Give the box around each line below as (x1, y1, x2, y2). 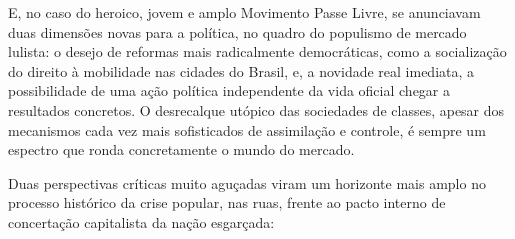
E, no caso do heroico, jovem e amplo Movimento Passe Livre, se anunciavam (8, 2, 481, 22)
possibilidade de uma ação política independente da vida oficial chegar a (8, 80, 450, 101)
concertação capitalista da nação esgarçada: (8, 211, 275, 232)
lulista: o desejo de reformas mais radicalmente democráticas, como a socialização (8, 41, 507, 62)
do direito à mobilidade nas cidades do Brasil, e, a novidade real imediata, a (8, 60, 475, 81)
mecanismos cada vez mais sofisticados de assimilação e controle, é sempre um (8, 119, 486, 140)
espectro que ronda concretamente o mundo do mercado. (8, 139, 355, 160)
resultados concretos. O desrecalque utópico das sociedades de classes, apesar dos (8, 99, 505, 120)
